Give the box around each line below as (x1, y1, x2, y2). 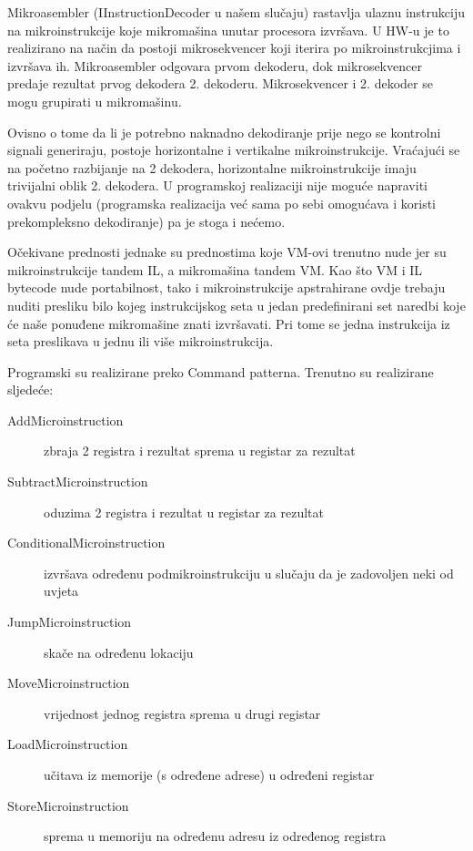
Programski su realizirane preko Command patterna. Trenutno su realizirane (7, 362, 434, 381)
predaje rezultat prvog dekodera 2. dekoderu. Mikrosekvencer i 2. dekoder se (7, 74, 433, 93)
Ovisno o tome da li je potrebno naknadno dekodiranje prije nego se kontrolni (7, 122, 441, 141)
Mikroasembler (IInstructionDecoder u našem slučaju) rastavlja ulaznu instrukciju (7, 3, 465, 21)
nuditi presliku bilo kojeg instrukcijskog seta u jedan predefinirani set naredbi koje (7, 295, 466, 314)
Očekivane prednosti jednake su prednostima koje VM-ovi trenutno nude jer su (7, 242, 447, 261)
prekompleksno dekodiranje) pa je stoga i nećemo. (7, 211, 286, 231)
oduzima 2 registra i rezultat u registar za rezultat (44, 502, 324, 521)
